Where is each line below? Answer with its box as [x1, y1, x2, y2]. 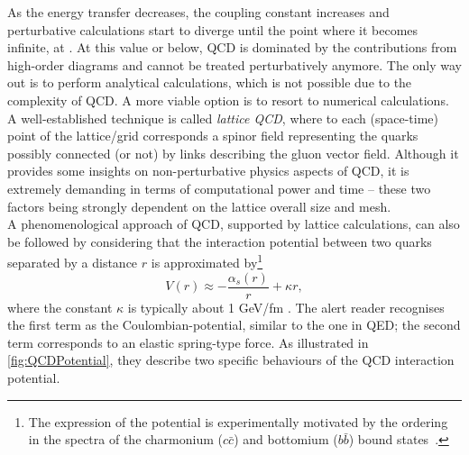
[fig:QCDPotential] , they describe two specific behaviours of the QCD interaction [7, 350, 455, 369]
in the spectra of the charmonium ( [28, 430, 224, 449]
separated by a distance [7, 252, 138, 271]
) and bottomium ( [234, 430, 338, 449]
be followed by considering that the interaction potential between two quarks [7, 232, 432, 250]
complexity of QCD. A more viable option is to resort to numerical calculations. [7, 90, 449, 109]
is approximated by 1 [151, 250, 263, 271]
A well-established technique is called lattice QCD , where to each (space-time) [7, 108, 438, 127]
